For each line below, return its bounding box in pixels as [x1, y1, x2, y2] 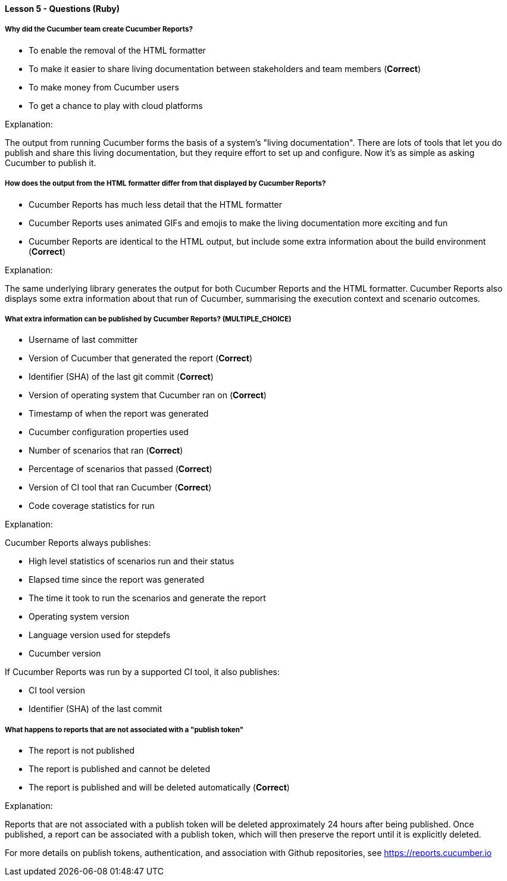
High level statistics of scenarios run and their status [29, 556, 234, 567]
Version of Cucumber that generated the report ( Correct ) [29, 353, 253, 364]
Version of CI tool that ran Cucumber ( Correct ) [29, 482, 212, 493]
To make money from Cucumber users [29, 82, 179, 92]
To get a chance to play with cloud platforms [29, 100, 203, 111]
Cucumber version [29, 648, 101, 659]
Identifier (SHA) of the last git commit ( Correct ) [29, 371, 214, 382]
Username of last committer [29, 335, 138, 345]
